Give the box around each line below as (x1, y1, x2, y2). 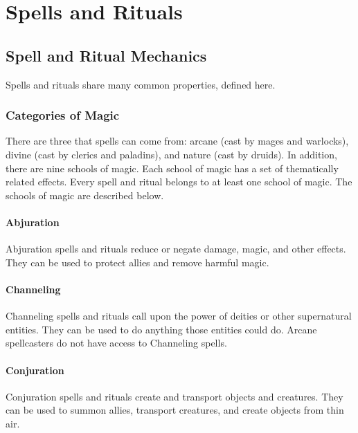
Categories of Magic (6, 107, 120, 124)
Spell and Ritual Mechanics (6, 44, 207, 66)
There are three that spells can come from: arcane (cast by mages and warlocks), (6, 133, 349, 148)
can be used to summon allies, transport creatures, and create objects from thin (6, 403, 344, 417)
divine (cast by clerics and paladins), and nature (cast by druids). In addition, (6, 147, 337, 161)
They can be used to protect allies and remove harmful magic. (6, 255, 269, 269)
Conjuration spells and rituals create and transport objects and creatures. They (6, 389, 343, 403)
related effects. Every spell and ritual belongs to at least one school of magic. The (6, 174, 352, 189)
